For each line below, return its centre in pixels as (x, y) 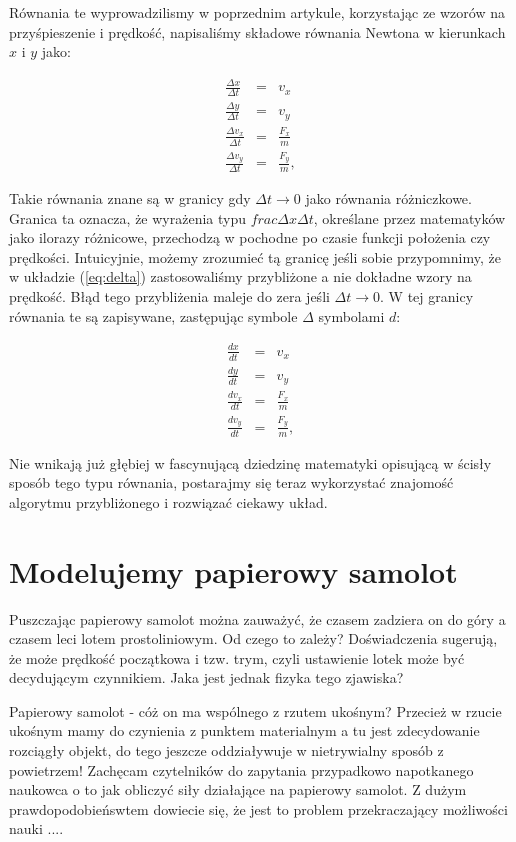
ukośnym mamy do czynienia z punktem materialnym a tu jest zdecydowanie (244, 730)
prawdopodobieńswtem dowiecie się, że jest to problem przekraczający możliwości (258, 808)
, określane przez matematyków (409, 217)
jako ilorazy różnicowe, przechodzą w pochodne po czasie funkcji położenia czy (250, 237)
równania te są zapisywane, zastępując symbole (153, 315)
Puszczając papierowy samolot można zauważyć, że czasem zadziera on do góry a (257, 618)
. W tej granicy (427, 296)
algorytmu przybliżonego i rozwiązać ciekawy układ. (168, 501)
